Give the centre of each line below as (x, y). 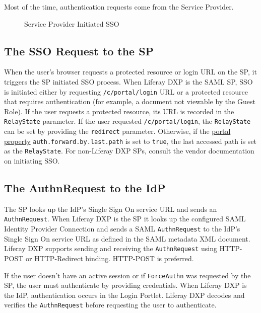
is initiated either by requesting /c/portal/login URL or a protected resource (126, 91)
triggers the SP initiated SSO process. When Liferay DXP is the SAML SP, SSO (128, 81)
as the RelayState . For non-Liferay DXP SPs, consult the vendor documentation (129, 151)
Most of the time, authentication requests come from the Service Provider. (119, 7)
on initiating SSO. (32, 161)
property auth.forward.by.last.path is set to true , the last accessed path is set (130, 141)
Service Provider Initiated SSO (72, 23)
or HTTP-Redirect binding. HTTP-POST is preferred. (110, 258)
